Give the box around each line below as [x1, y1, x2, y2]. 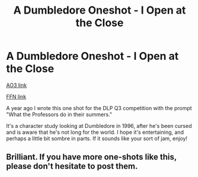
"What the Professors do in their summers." [6, 111, 113, 118]
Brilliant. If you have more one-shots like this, [6, 152, 177, 162]
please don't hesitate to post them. [6, 161, 138, 172]
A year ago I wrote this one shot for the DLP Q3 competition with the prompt [6, 104, 192, 111]
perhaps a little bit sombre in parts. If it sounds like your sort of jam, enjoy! [6, 134, 188, 142]
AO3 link [6, 81, 27, 89]
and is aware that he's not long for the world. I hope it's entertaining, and [6, 128, 184, 136]
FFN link [6, 93, 27, 100]
